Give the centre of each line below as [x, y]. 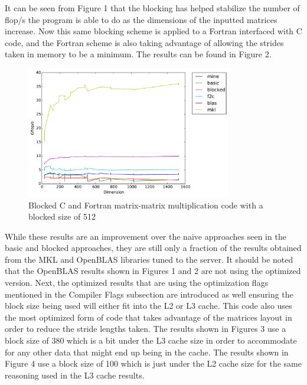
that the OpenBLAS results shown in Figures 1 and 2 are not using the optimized [153, 271]
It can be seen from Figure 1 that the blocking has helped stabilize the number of [152, 8]
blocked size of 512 [62, 216]
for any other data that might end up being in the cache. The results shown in [147, 352]
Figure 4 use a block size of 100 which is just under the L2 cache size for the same [153, 363]
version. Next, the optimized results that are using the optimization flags [137, 283]
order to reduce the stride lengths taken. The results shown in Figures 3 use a [146, 329]
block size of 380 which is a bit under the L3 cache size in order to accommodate [151, 340]
